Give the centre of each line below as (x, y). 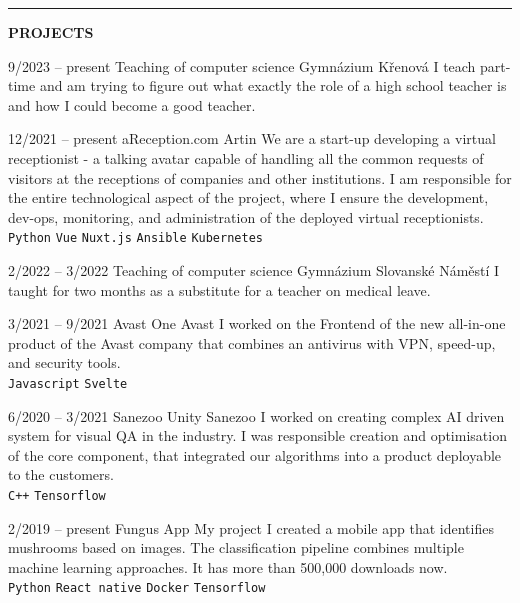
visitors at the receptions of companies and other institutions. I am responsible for (260, 177)
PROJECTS (51, 32)
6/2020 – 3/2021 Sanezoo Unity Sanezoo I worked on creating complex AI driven (256, 415)
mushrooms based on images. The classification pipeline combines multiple (236, 547)
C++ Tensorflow (57, 496)
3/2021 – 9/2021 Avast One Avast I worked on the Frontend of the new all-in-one (257, 323)
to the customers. (61, 474)
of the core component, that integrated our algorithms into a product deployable (255, 454)
